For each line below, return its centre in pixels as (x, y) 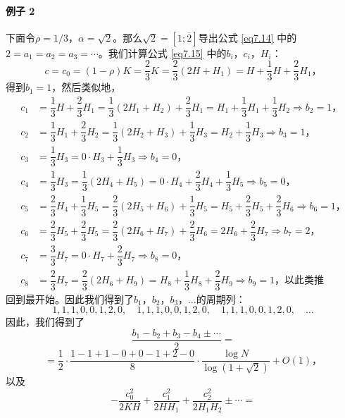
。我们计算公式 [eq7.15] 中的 (162, 53)
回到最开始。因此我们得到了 (70, 299)
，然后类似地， (86, 87)
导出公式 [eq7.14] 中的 (247, 37)
